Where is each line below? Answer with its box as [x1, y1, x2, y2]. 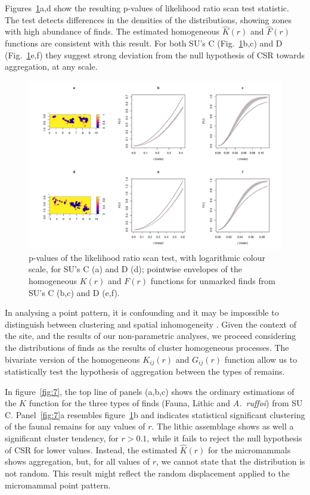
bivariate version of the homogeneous [5, 353, 140, 365]
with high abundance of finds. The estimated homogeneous [5, 25, 219, 38]
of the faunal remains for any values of [5, 420, 145, 432]
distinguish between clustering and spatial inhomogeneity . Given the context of [5, 317, 296, 330]
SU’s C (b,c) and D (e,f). [29, 286, 120, 298]
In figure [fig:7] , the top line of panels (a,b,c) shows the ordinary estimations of [5, 385, 294, 397]
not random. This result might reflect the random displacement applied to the [5, 466, 290, 479]
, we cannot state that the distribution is [156, 455, 305, 468]
